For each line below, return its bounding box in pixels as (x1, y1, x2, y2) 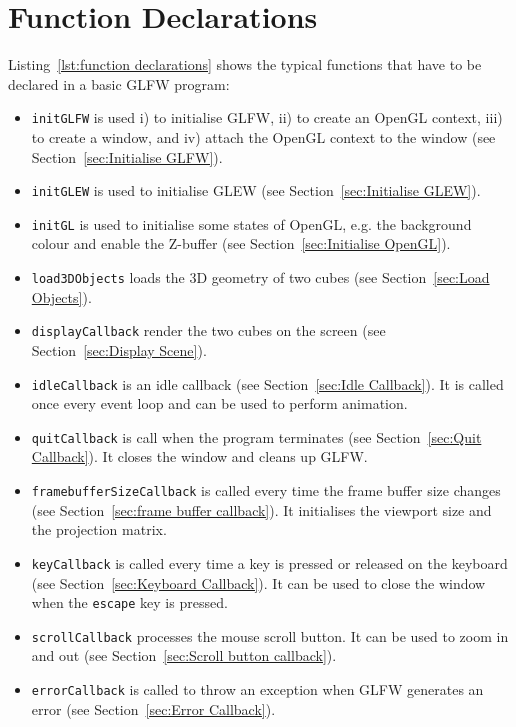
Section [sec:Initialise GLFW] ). (31, 146, 223, 167)
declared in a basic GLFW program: (8, 73, 230, 94)
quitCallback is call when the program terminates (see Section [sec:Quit (31, 426, 482, 447)
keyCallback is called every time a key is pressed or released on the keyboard (31, 552, 508, 573)
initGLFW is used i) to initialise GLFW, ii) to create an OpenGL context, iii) (31, 107, 503, 128)
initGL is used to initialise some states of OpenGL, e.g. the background (31, 213, 472, 234)
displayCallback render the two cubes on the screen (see (31, 320, 386, 341)
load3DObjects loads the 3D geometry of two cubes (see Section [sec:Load (31, 267, 490, 288)
